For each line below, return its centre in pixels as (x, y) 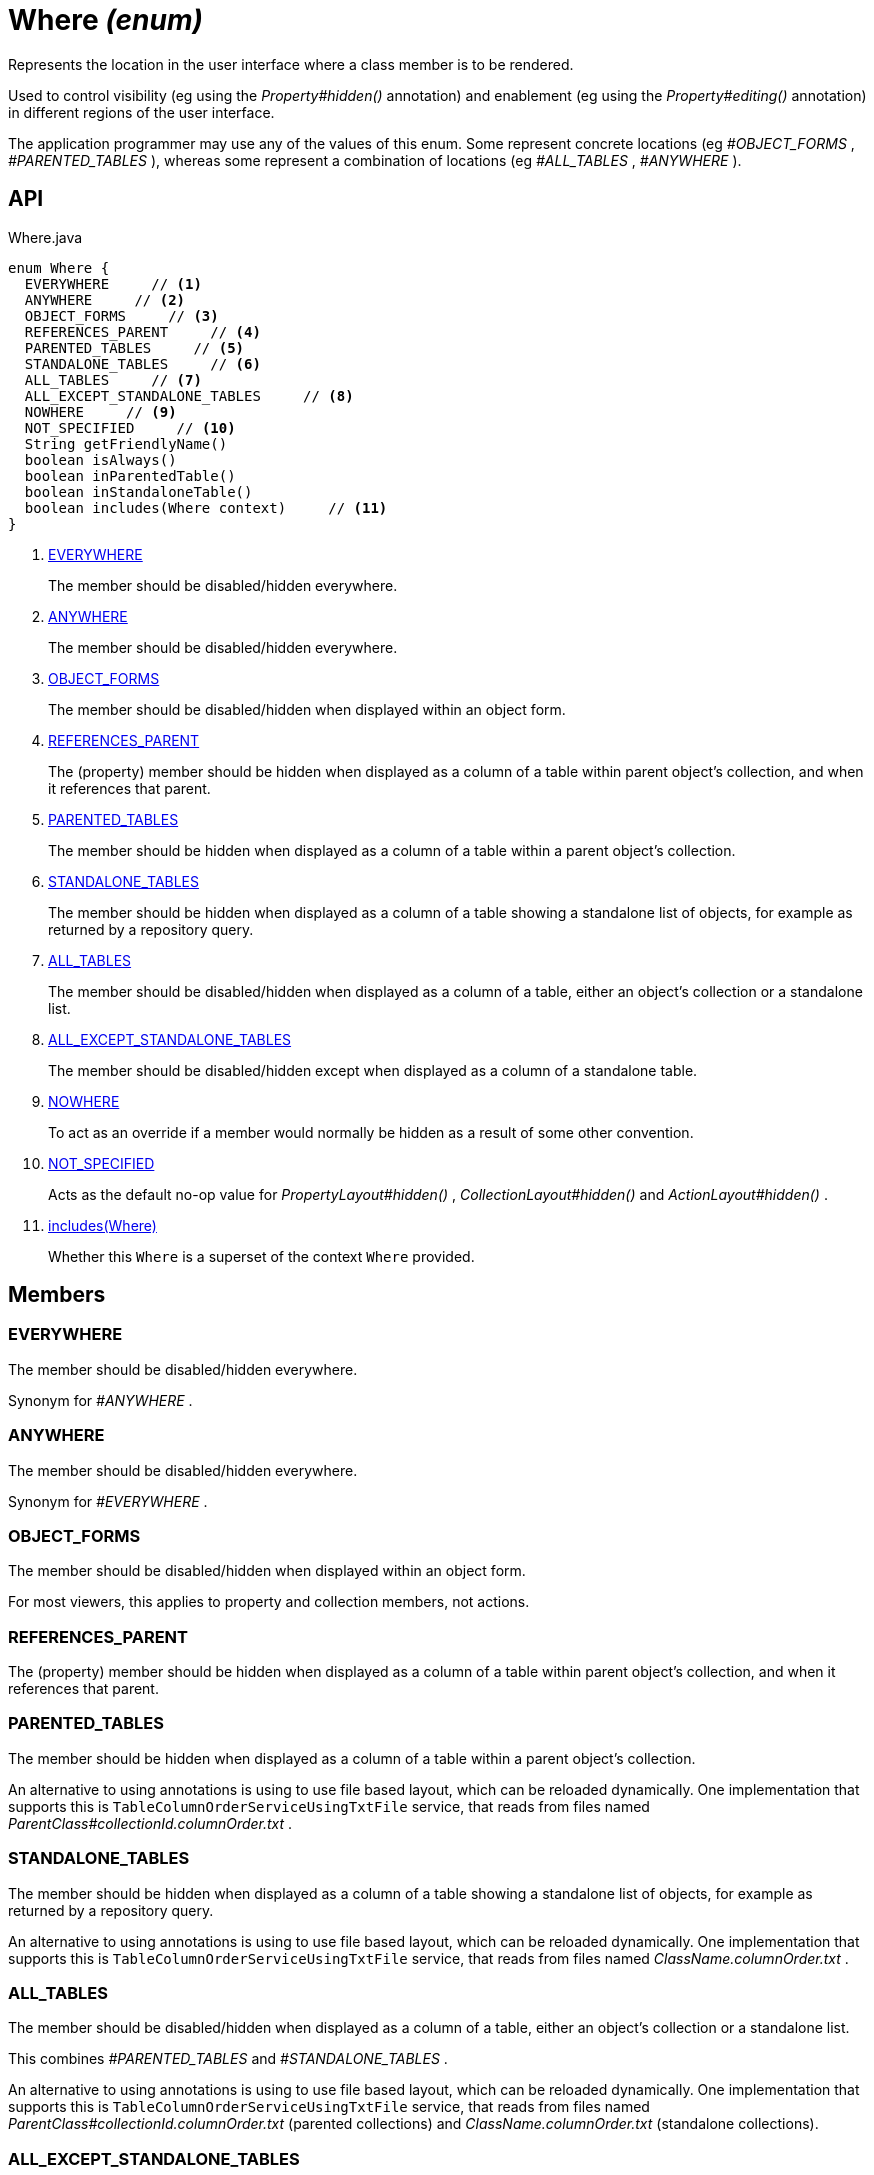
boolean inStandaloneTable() (138, 491)
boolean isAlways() (100, 459)
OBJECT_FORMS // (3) (121, 315)
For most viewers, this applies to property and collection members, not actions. (269, 1602)
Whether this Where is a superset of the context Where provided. (261, 1256)
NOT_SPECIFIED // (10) (130, 427)
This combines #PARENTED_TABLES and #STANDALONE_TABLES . (228, 2059)
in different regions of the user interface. (141, 112)
